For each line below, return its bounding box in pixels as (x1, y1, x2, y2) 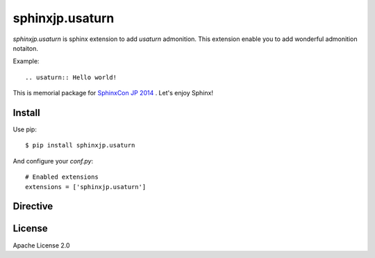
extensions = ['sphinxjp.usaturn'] (25, 183, 147, 191)
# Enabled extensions (25, 173, 99, 181)
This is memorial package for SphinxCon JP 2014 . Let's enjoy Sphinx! (12, 89, 213, 97)
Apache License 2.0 (12, 241, 70, 250)
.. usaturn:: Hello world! (25, 73, 117, 81)
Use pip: (12, 125, 37, 134)
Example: (12, 57, 40, 65)
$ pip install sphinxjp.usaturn (25, 141, 135, 150)
